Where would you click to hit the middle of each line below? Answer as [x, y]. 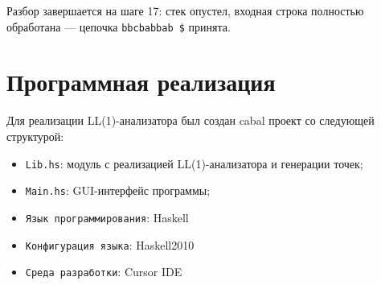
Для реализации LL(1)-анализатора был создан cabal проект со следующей [190, 120]
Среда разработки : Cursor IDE [104, 272]
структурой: [35, 136]
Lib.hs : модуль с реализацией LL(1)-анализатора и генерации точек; [194, 163]
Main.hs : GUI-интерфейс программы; [118, 190]
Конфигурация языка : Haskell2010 [110, 244]
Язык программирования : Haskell [107, 217]
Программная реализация [141, 82]
